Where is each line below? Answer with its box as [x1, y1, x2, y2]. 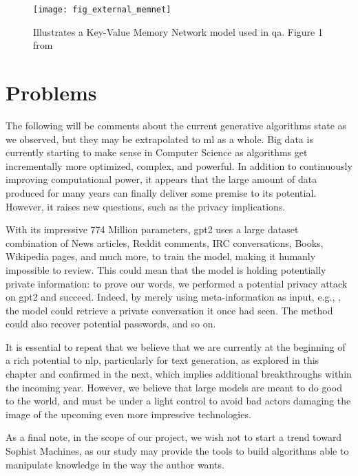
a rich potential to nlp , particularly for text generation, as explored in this [6, 353, 319, 367]
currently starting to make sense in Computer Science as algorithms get [6, 145, 308, 160]
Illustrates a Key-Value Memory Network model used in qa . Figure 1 [33, 24, 323, 39]
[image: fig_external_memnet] [33, 5, 171, 14]
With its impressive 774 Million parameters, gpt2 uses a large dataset [6, 222, 299, 237]
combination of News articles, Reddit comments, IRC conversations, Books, [6, 235, 324, 250]
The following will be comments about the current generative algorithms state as [6, 118, 347, 132]
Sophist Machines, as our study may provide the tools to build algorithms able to [6, 444, 349, 458]
